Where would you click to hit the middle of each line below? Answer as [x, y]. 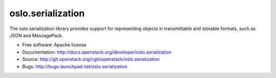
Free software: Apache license [54, 45]
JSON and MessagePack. [36, 35]
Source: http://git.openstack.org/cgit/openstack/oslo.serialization [91, 59]
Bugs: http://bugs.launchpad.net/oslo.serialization [75, 66]
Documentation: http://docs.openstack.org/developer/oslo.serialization [97, 52]
